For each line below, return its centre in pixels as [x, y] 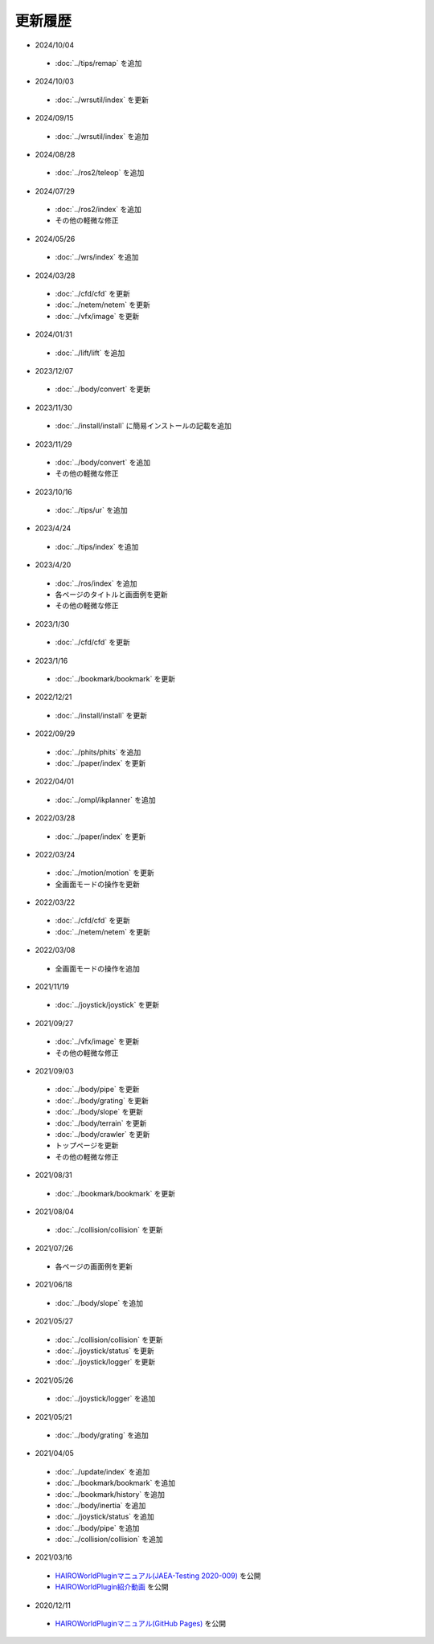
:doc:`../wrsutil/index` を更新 [102, 100]
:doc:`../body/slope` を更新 [99, 1112]
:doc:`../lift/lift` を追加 [90, 353]
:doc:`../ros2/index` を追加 [98, 210]
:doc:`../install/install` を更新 [101, 715]
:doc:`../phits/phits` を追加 [98, 752]
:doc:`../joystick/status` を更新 [104, 1351]
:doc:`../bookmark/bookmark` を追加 [115, 1483]
